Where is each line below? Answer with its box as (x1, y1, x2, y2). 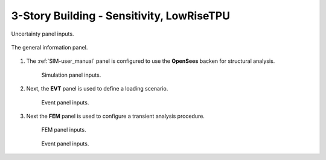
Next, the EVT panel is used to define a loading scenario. (26, 85, 168, 92)
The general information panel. (11, 43, 88, 51)
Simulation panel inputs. (41, 71, 101, 78)
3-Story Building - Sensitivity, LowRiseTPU (11, 9, 231, 22)
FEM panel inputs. (41, 126, 86, 133)
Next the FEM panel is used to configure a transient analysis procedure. (26, 112, 205, 120)
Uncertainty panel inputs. (11, 30, 74, 37)
